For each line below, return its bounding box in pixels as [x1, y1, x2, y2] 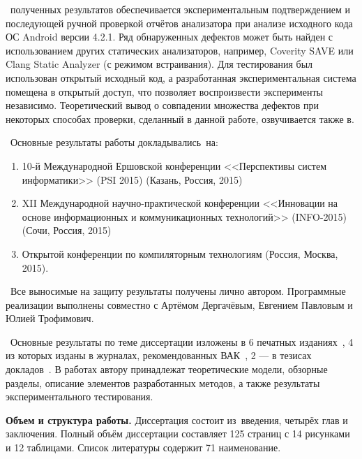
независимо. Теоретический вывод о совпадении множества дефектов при [6, 98, 319, 112]
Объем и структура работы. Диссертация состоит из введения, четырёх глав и [6, 412, 348, 427]
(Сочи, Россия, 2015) [22, 223, 112, 238]
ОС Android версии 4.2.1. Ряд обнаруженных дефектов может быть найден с [6, 29, 333, 44]
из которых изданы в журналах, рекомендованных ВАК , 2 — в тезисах [6, 348, 312, 363]
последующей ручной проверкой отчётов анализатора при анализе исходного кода [6, 15, 353, 30]
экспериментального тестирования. [6, 389, 153, 404]
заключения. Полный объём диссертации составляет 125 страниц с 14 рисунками [6, 426, 350, 441]
